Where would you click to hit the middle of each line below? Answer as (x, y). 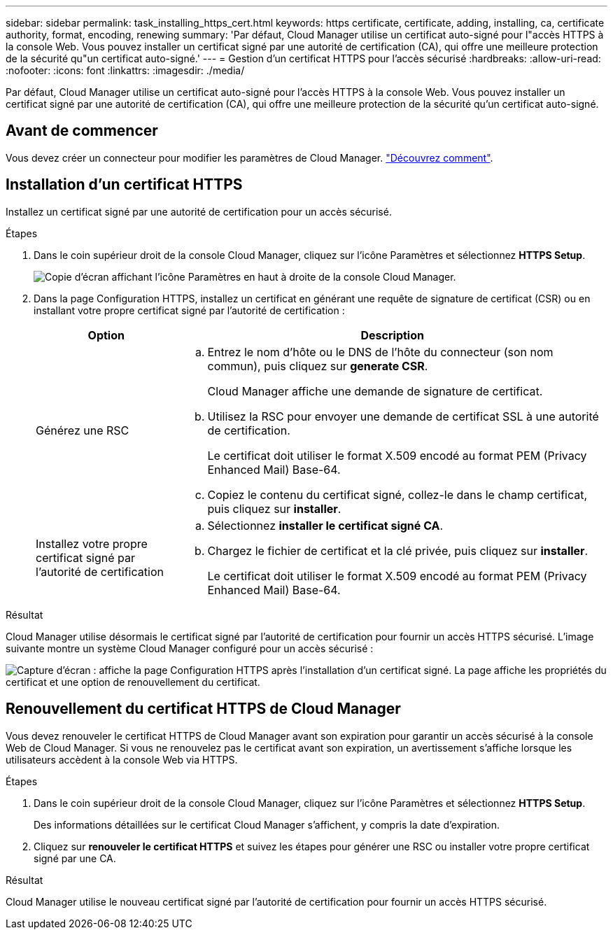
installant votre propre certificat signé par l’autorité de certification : (189, 310)
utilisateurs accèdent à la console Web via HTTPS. (122, 759)
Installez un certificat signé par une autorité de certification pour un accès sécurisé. (199, 211)
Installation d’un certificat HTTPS (124, 185)
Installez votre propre (92, 543)
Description (392, 335)
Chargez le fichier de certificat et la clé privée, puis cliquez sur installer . (398, 550)
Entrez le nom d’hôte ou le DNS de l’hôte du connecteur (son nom (380, 352)
